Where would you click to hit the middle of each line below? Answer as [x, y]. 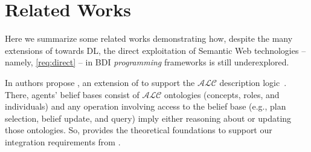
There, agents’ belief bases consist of [72, 94]
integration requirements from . [63, 141]
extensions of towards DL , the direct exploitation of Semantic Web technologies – [155, 50]
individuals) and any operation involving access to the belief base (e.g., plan [146, 106]
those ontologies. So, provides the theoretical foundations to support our [139, 130]
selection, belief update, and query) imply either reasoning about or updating [148, 118]
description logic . [253, 82]
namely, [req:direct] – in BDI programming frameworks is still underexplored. [147, 62]
